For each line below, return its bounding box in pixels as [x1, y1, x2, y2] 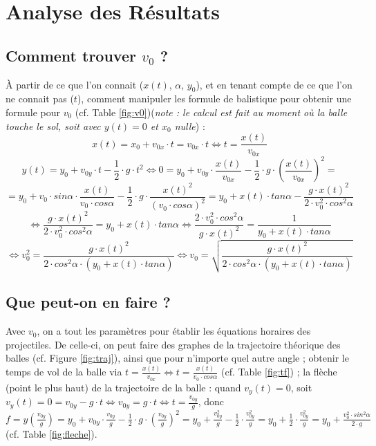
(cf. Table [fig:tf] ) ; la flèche [220, 364, 337, 379]
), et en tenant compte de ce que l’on [196, 77, 352, 91]
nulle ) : [174, 118, 205, 133]
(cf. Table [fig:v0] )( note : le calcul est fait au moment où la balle [75, 104, 348, 119]
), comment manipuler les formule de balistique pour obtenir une [77, 91, 352, 106]
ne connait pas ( [6, 91, 74, 106]
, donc [198, 394, 225, 409]
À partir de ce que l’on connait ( [6, 77, 144, 91]
